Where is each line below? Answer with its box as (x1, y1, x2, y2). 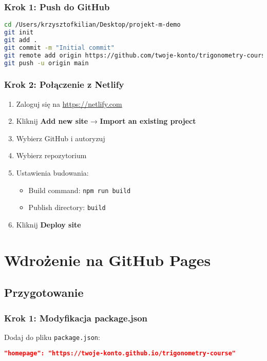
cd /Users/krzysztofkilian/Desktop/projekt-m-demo (4, 21, 181, 29)
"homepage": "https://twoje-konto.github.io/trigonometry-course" (4, 349, 236, 357)
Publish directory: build (28, 202, 106, 213)
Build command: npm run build (28, 184, 131, 195)
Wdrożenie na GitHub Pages (4, 249, 211, 270)
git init (4, 29, 34, 36)
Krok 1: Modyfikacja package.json (4, 311, 147, 324)
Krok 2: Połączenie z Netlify (4, 78, 124, 91)
